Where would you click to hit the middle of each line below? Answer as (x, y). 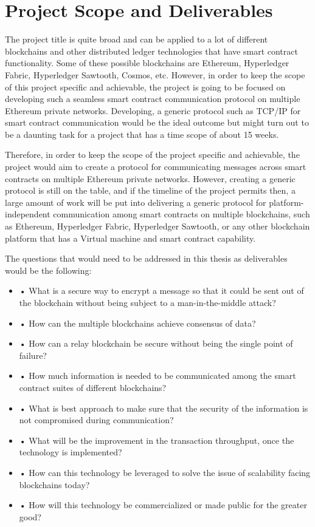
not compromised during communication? (96, 420)
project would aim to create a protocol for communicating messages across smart (156, 167)
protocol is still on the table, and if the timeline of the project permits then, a (150, 190)
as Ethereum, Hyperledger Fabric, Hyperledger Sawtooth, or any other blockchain (157, 226)
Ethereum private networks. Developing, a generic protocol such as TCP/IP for (153, 110)
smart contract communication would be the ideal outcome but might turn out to (157, 122)
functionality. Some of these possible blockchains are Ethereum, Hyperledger (147, 63)
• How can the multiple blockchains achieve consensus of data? (137, 323)
